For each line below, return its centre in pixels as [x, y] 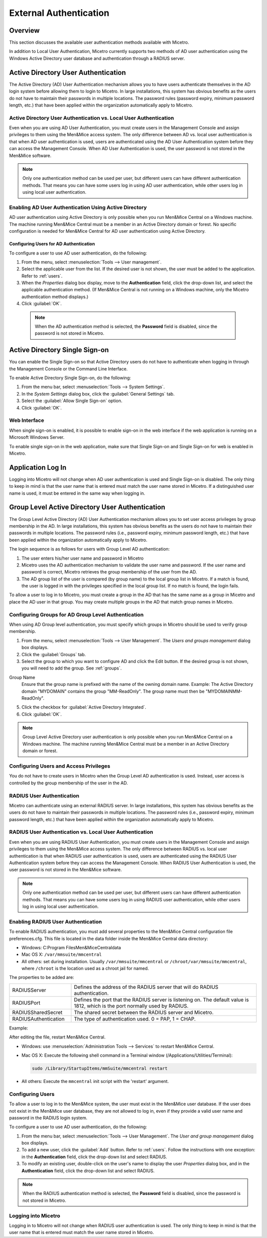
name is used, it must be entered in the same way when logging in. [77, 493]
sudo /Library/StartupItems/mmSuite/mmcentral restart [100, 1068]
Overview [24, 30]
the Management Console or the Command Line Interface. [68, 368]
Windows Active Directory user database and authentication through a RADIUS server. [97, 58]
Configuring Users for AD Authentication [52, 244]
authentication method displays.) [55, 297]
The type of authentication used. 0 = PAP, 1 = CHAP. [135, 1019]
